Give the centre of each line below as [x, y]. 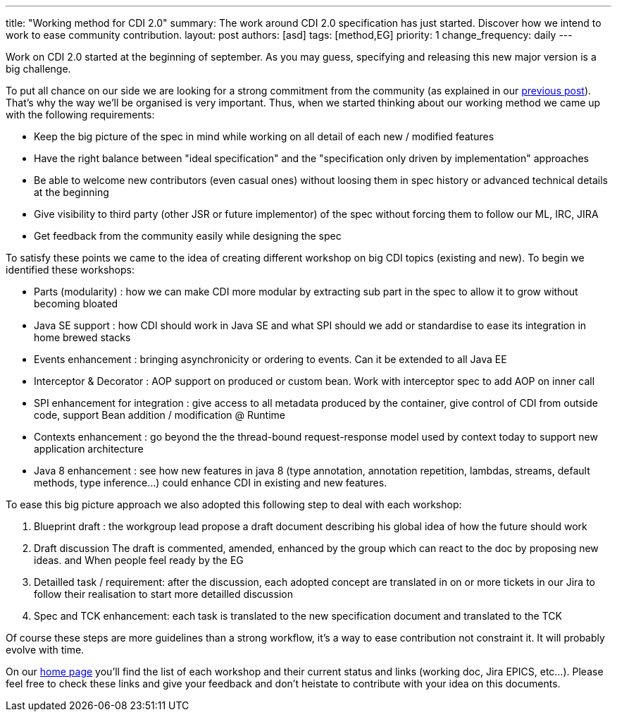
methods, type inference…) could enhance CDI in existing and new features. [211, 483]
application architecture [89, 449]
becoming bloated [76, 304]
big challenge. [38, 69]
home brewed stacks [82, 337]
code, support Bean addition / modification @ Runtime [160, 415]
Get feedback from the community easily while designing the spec [188, 236]
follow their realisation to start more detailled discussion [163, 594]
